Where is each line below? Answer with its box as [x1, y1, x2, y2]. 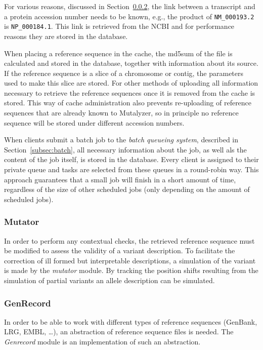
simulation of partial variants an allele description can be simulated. [4, 275, 215, 285]
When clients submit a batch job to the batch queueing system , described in [4, 134, 239, 145]
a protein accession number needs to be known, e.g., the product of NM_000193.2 [4, 11, 254, 21]
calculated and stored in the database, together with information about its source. [4, 58, 258, 68]
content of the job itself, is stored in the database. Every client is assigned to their [4, 154, 259, 165]
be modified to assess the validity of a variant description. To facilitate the [4, 245, 235, 256]
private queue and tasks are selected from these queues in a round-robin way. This [4, 164, 259, 175]
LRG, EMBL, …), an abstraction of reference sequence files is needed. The [4, 326, 234, 337]
